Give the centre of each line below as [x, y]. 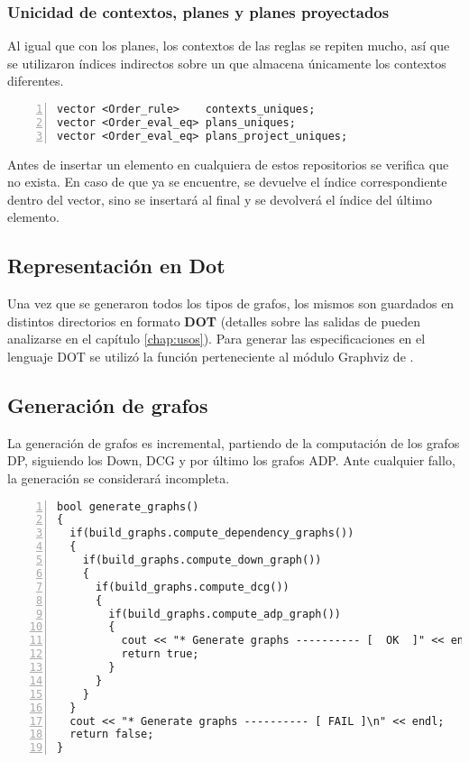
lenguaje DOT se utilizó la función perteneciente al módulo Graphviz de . [211, 356]
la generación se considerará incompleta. [119, 477]
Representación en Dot [116, 266]
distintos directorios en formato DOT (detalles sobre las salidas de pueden [214, 321]
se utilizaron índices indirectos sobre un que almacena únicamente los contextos [227, 63]
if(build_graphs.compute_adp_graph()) [225, 614]
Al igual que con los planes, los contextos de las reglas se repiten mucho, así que [229, 46]
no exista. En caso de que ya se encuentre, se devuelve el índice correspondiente [227, 182]
